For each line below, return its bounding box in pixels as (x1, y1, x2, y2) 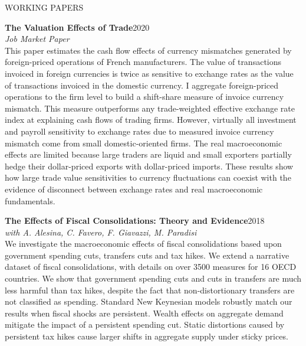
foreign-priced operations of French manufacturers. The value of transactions (5, 56, 282, 68)
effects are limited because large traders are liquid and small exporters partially (5, 148, 292, 161)
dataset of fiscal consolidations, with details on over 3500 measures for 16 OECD (5, 260, 297, 273)
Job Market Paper (5, 32, 70, 45)
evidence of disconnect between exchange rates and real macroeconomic (5, 182, 263, 195)
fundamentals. (5, 194, 55, 207)
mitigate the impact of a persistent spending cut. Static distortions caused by (5, 318, 285, 331)
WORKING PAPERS (5, 1, 84, 13)
